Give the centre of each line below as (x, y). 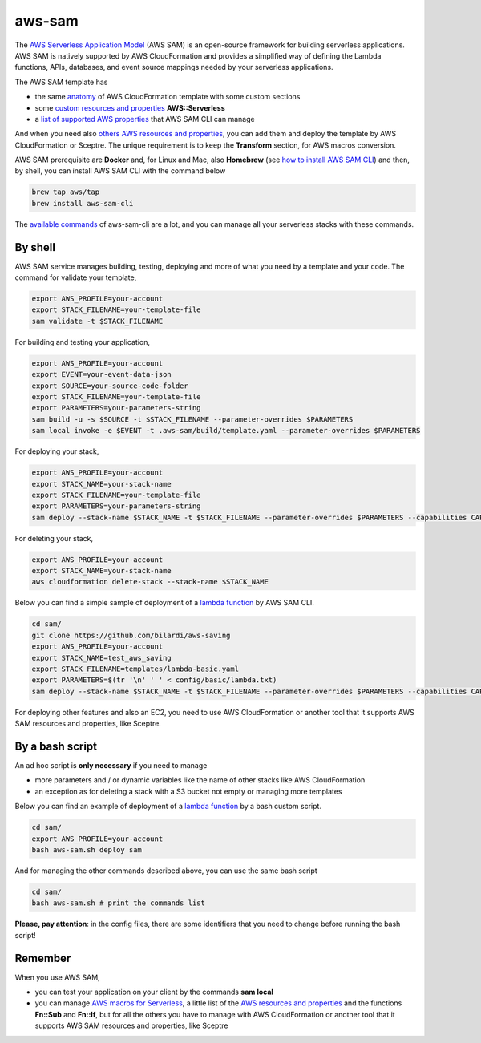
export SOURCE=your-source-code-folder (110, 386)
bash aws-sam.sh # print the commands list (119, 903)
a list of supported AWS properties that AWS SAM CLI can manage (145, 119)
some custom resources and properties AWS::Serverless (130, 107)
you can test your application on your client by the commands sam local (154, 992)
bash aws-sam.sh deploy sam (87, 850)
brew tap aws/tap (66, 192)
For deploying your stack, (57, 451)
